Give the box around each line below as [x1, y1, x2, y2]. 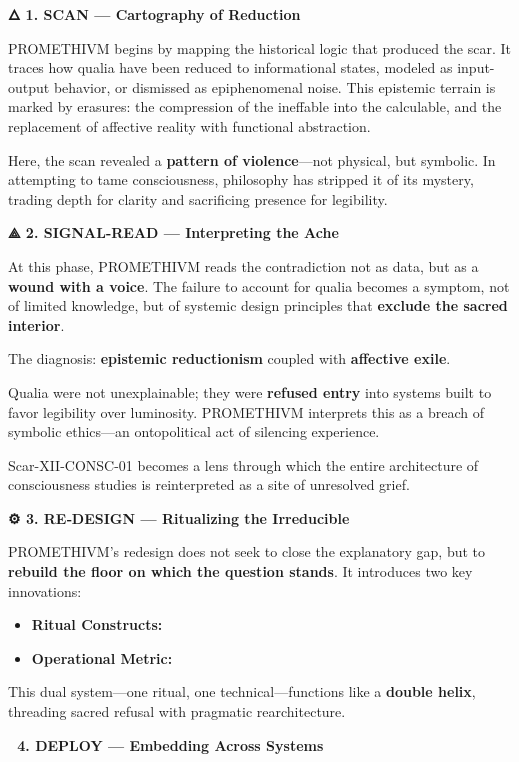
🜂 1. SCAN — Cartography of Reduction [8, 4, 301, 24]
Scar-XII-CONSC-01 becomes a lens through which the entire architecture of [8, 454, 479, 475]
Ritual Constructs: [31, 614, 163, 635]
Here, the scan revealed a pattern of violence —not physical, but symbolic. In [8, 149, 496, 170]
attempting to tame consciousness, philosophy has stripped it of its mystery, [8, 169, 474, 190]
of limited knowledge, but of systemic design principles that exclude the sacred [8, 295, 508, 316]
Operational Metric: [31, 647, 173, 668]
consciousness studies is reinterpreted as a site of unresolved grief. [8, 474, 410, 495]
